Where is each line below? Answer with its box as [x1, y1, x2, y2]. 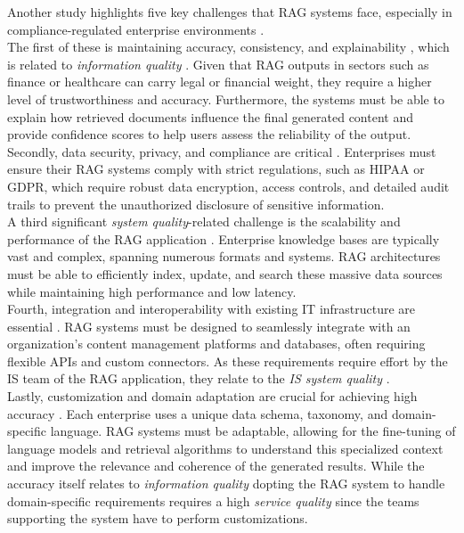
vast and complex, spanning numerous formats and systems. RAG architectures [7, 247, 441, 266]
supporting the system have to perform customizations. [7, 509, 308, 528]
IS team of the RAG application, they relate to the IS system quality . [7, 369, 390, 388]
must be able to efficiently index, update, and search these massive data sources [7, 264, 443, 283]
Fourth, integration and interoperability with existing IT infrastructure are [7, 299, 416, 318]
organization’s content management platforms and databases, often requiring [7, 334, 426, 353]
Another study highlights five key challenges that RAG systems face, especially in [7, 3, 452, 20]
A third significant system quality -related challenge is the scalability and [7, 212, 401, 231]
